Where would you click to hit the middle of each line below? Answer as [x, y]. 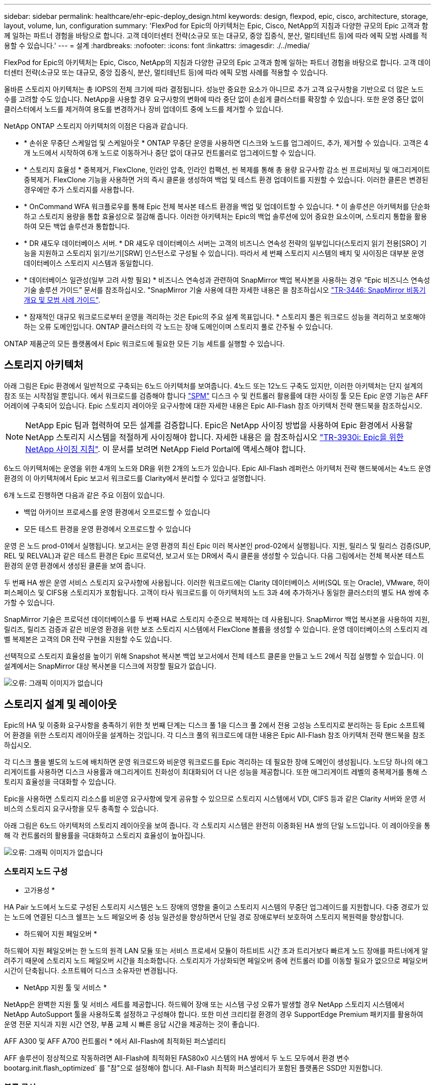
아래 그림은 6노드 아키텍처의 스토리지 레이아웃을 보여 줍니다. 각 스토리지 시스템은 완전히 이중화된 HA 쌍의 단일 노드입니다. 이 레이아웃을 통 [217, 825]
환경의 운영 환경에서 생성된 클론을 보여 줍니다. [75, 565]
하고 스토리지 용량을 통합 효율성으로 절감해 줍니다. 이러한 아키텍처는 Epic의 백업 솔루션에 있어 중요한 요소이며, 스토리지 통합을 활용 [225, 216]
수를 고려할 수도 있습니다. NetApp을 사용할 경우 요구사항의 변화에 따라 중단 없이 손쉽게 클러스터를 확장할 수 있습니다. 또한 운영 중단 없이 [214, 99]
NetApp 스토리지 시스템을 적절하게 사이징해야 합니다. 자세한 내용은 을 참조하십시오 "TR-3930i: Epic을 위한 [215, 437]
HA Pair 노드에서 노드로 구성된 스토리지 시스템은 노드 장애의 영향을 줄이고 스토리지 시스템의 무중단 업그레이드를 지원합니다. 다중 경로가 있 [216, 907]
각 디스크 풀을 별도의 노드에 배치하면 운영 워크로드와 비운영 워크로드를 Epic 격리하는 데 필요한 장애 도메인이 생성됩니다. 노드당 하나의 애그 [216, 762]
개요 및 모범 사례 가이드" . [62, 300]
